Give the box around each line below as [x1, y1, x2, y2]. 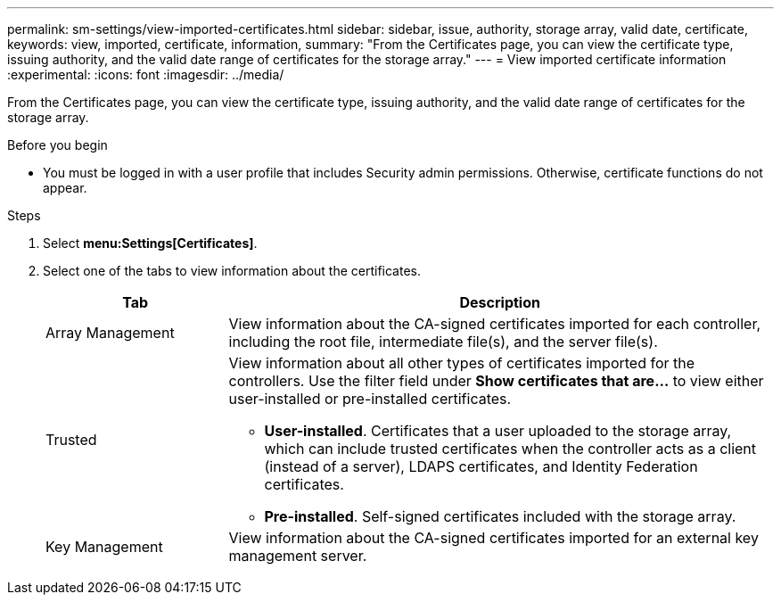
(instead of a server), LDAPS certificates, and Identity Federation [264, 458, 698, 475]
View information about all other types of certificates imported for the [228, 354, 695, 372]
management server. [228, 547, 367, 565]
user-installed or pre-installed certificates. [228, 390, 512, 408]
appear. [43, 180, 87, 195]
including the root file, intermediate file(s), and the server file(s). [228, 333, 658, 350]
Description [459, 293, 540, 311]
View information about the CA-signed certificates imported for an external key [228, 529, 759, 547]
